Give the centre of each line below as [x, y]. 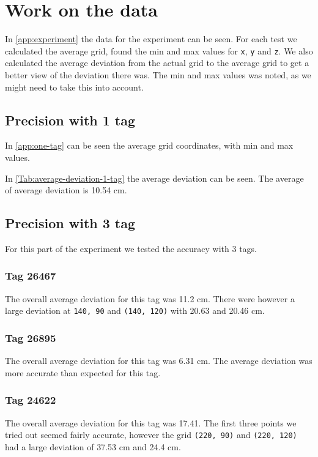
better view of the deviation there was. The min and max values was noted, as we [158, 74]
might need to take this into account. [74, 87]
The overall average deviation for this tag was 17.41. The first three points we [151, 422]
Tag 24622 [31, 400]
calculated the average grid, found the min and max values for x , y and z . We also [159, 50]
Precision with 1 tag [70, 120]
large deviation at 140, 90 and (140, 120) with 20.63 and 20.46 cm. [135, 310]
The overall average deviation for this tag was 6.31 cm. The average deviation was [159, 361]
